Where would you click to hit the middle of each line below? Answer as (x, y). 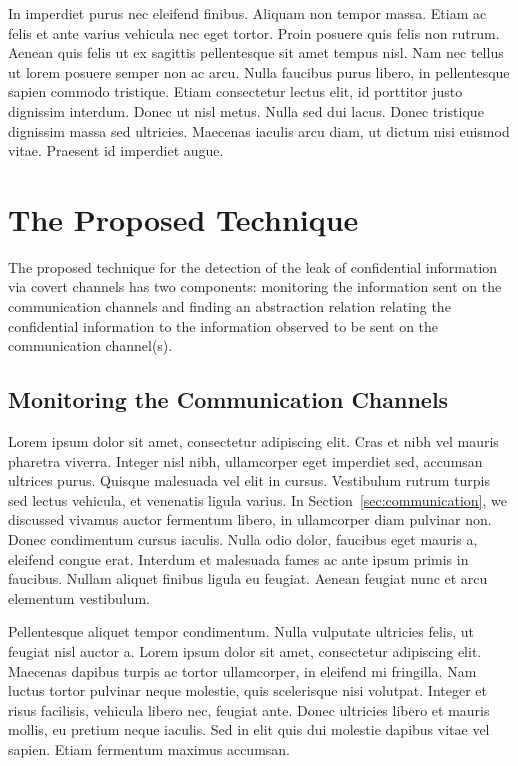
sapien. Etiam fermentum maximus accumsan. (149, 748)
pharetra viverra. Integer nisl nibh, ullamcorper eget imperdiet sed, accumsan (245, 460)
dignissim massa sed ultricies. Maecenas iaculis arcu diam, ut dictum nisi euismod (259, 130)
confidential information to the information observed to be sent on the (223, 325)
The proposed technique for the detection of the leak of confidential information (253, 266)
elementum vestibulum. (79, 597)
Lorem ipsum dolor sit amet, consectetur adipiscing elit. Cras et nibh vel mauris (253, 441)
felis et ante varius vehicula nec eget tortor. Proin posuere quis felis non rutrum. (254, 32)
